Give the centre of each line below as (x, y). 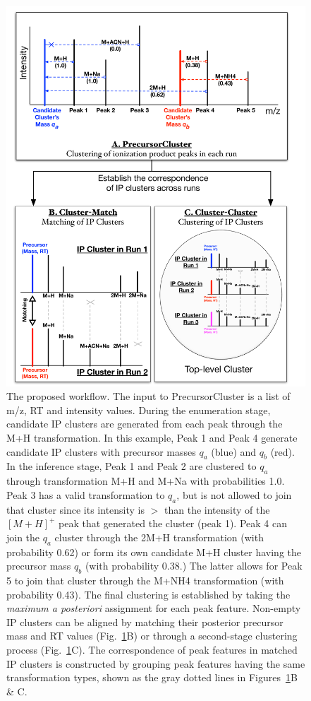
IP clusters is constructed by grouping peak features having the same (156, 663)
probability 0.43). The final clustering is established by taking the (148, 594)
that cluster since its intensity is (76, 509)
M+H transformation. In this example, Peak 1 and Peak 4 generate (152, 438)
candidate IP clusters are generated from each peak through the (145, 424)
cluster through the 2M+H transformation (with (159, 537)
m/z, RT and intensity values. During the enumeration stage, (139, 410)
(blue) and (234, 451)
